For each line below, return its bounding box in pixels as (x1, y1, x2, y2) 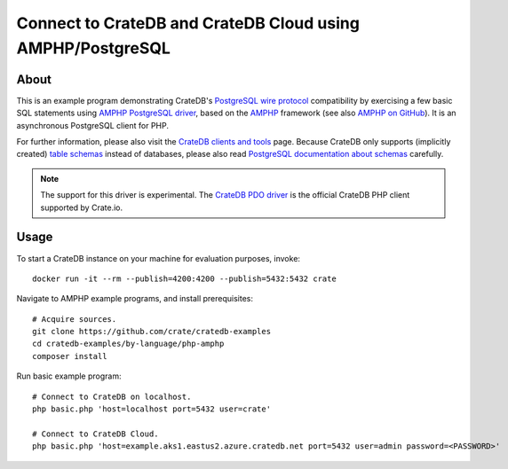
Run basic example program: (16, 371, 122, 381)
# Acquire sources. (32, 314, 117, 324)
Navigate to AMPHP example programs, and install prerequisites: (16, 293, 253, 304)
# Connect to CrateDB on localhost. (32, 391, 192, 402)
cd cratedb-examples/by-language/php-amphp (32, 339, 225, 349)
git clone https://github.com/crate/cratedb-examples (32, 326, 271, 337)
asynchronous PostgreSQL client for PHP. (16, 120, 169, 130)
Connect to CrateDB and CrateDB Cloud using (16, 13, 360, 33)
